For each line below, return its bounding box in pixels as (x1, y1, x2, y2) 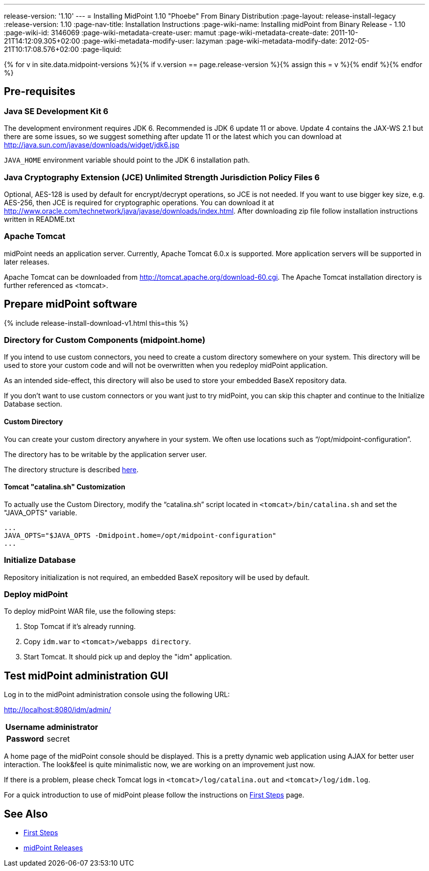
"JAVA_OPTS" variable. (4, 508, 77, 517)
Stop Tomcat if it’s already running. (24, 622, 136, 631)
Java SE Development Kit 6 (4, 106, 109, 116)
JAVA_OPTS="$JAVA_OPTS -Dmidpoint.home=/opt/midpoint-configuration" (4, 531, 277, 539)
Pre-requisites (4, 85, 75, 98)
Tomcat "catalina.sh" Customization (4, 483, 125, 491)
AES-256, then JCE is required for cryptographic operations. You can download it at (4, 198, 274, 207)
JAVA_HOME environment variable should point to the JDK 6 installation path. (4, 156, 250, 165)
